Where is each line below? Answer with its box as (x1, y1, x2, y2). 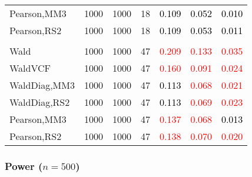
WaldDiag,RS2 (9, 95, 70, 109)
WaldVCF (9, 61, 51, 75)
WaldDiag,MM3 (9, 78, 75, 92)
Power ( (5, 158, 43, 173)
